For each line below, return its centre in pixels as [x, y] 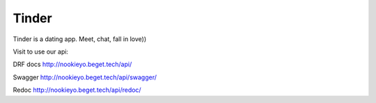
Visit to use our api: [41, 51]
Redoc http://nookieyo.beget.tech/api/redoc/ [77, 90]
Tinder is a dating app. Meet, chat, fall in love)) [80, 39]
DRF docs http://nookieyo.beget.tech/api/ [72, 64]
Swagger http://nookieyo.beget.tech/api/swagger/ [85, 77]
